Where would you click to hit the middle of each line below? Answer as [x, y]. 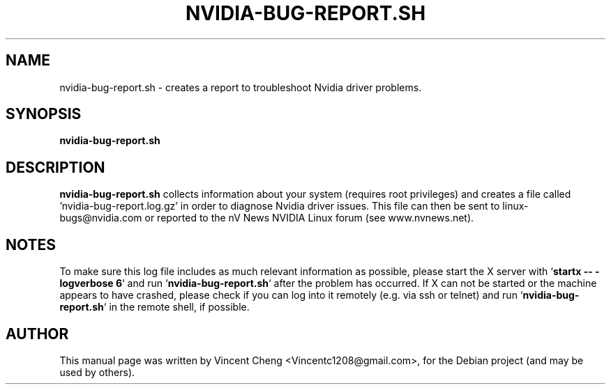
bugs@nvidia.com [101, 218]
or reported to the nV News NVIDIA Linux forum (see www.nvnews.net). [309, 218]
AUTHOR [37, 334]
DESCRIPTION [55, 167]
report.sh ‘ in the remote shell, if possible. [154, 307]
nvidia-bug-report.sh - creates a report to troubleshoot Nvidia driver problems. [241, 87]
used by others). [97, 372]
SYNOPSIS [44, 114]
